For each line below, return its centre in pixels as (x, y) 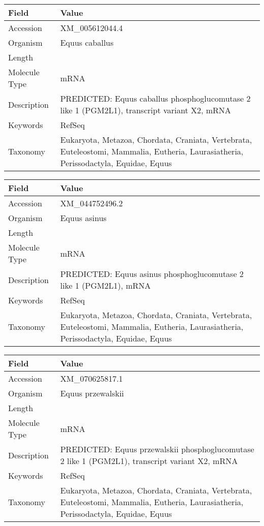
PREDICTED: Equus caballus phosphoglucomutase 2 (155, 98)
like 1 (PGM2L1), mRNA (105, 285)
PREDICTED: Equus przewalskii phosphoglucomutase (157, 449)
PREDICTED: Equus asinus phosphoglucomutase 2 (152, 274)
